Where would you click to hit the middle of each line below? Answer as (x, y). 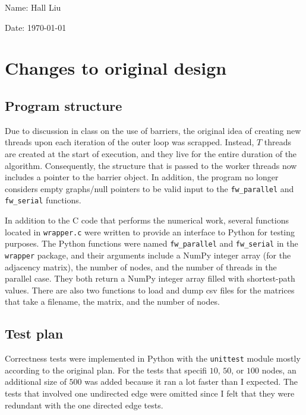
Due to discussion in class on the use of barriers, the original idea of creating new (153, 130)
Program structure (64, 105)
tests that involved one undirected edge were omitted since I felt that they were (150, 393)
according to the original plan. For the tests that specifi (106, 370)
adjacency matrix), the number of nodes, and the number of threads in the (141, 266)
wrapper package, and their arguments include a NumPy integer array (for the (148, 255)
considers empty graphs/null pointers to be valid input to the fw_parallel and (149, 188)
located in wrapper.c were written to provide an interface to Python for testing (150, 232)
